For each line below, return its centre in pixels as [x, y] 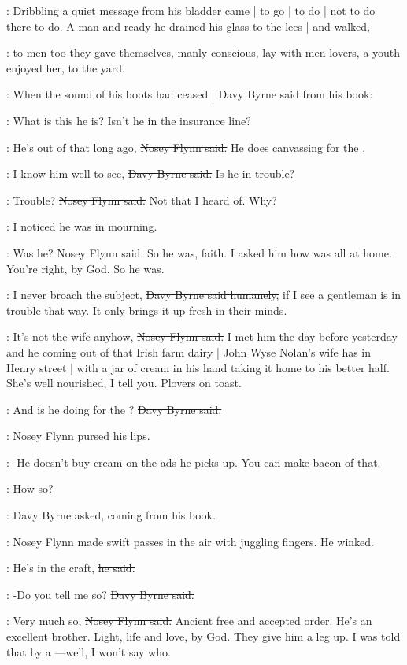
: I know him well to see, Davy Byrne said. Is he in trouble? [151, 174]
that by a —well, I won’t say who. [89, 651]
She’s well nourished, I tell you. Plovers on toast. [124, 383]
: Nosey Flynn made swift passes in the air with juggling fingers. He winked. [191, 541]
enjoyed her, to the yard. [66, 67]
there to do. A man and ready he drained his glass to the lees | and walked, [189, 26]
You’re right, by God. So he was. [85, 268]
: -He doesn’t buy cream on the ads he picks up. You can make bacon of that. [194, 462]
